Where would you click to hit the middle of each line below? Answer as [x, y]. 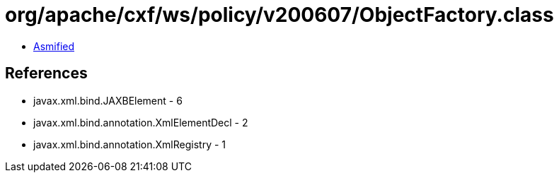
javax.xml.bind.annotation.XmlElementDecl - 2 [141, 122]
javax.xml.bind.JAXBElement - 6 [108, 100]
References [46, 73]
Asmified [54, 46]
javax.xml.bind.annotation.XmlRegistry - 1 [130, 144]
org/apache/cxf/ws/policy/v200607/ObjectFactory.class [279, 15]
